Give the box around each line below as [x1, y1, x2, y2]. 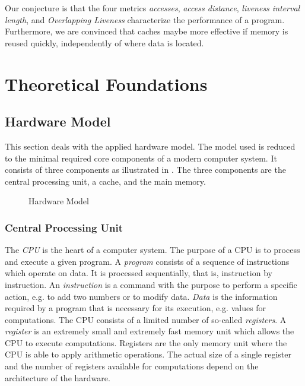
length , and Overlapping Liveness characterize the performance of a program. [5, 13, 285, 26]
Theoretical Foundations [5, 71, 208, 96]
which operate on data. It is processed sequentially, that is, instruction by [5, 267, 272, 279]
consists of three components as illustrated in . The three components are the [5, 163, 286, 176]
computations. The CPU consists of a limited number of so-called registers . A [5, 313, 287, 325]
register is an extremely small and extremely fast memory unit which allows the [5, 325, 294, 337]
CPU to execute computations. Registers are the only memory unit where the [5, 336, 287, 349]
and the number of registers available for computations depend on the [5, 360, 259, 372]
